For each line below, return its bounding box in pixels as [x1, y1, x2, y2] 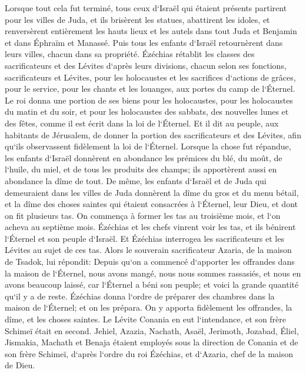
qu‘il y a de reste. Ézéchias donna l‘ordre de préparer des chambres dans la [5, 289, 275, 302]
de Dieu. [5, 359, 35, 371]
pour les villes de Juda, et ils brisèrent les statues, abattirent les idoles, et [5, 13, 270, 25]
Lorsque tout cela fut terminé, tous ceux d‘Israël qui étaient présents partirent [5, 2, 287, 14]
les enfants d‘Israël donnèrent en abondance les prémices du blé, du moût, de [5, 151, 282, 164]
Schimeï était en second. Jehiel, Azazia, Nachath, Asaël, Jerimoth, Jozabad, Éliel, [5, 324, 299, 337]
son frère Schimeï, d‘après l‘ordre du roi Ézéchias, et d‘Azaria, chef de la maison [5, 347, 293, 359]
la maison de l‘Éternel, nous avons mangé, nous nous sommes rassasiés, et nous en [5, 267, 301, 279]
